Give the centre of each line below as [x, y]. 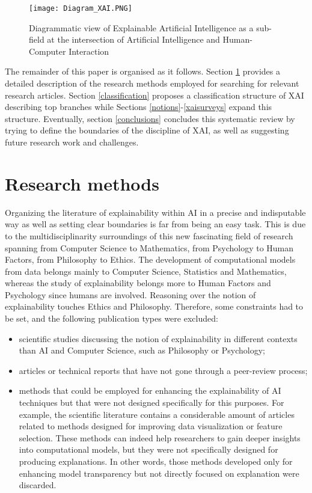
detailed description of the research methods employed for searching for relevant [152, 83]
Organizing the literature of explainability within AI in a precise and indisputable [155, 212]
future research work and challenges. [72, 142]
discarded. [38, 485]
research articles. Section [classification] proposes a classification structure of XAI [154, 95]
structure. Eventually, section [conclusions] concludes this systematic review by [150, 118]
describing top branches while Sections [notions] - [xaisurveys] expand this [139, 107]
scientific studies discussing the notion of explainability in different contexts [158, 338]
